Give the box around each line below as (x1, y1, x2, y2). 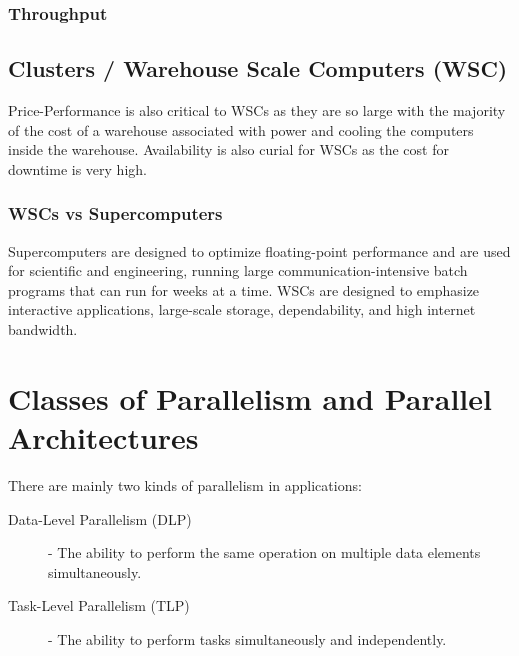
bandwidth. (8, 319, 78, 340)
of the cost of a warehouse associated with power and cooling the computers (8, 119, 474, 140)
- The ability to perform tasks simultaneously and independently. (48, 628, 447, 649)
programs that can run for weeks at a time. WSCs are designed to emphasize (8, 279, 480, 300)
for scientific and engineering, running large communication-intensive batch (8, 260, 468, 281)
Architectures (8, 416, 199, 457)
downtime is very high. (8, 158, 147, 179)
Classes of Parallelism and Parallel (8, 377, 492, 418)
